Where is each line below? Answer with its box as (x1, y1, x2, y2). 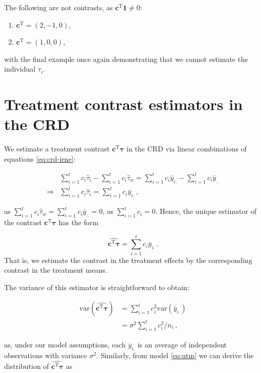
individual (4, 63, 36, 74)
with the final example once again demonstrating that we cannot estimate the (4, 53, 248, 64)
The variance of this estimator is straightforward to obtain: (4, 281, 189, 292)
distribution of (4, 361, 49, 371)
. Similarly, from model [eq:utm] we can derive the (96, 349, 254, 360)
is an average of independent (137, 339, 227, 349)
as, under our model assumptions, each (4, 339, 126, 349)
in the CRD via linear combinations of (126, 143, 247, 154)
